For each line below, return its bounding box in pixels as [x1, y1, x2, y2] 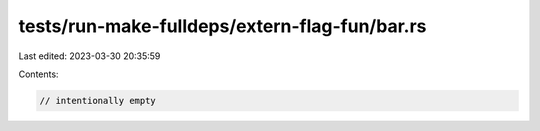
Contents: [18, 68, 59, 80]
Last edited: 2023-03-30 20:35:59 [18, 50, 161, 62]
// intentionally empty [39, 95, 157, 106]
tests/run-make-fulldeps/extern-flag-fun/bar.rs [18, 15, 427, 37]
